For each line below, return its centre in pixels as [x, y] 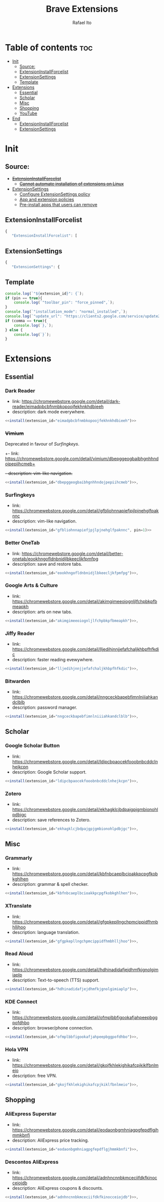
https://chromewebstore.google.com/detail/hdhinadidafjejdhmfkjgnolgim [85, 970]
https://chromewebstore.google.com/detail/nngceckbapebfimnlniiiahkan [85, 697]
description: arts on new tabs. [42, 612]
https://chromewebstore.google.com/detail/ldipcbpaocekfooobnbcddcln [85, 761]
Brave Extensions [82, 9]
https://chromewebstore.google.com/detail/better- [72, 553]
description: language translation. [46, 932]
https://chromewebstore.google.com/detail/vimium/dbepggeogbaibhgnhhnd [82, 459]
